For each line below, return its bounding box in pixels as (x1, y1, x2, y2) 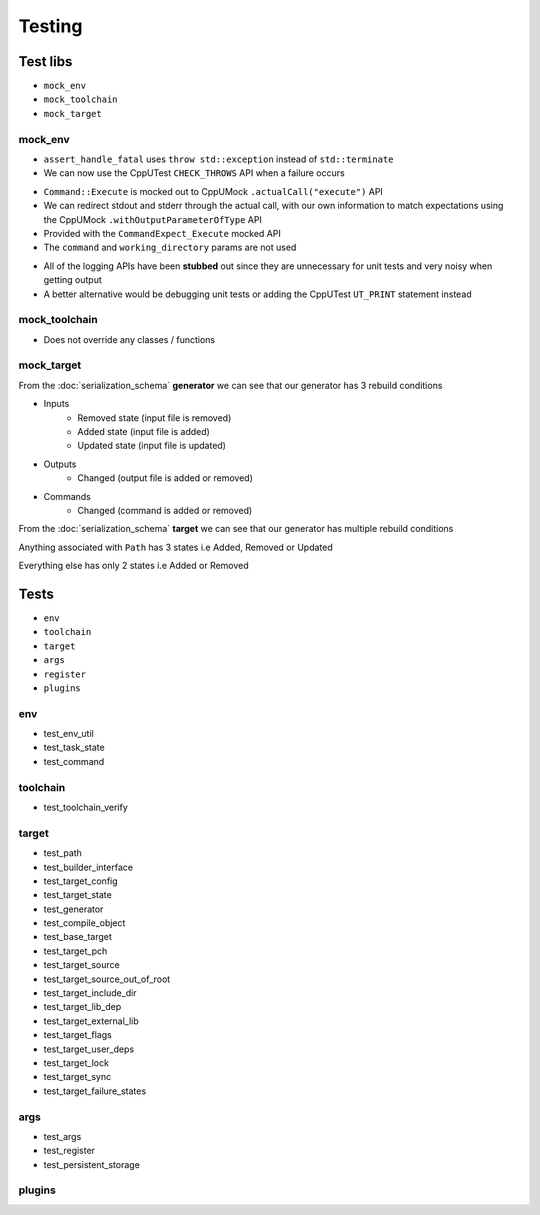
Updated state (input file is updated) (77, 440, 227, 452)
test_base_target (43, 931, 112, 943)
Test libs (18, 53, 73, 70)
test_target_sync (43, 1071, 112, 1083)
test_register (43, 1145, 95, 1157)
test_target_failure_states (43, 1085, 147, 1097)
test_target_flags (43, 1029, 112, 1041)
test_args (43, 1130, 82, 1142)
